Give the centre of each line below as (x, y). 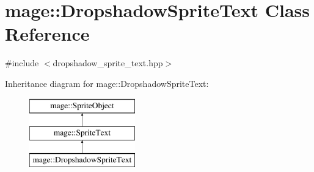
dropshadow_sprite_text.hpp (108, 63)
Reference (47, 34)
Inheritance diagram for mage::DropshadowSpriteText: (107, 83)
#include (22, 63)
